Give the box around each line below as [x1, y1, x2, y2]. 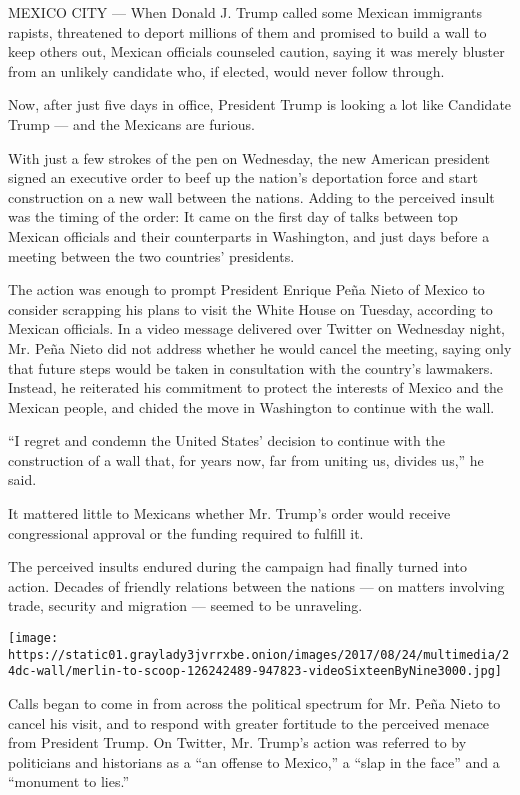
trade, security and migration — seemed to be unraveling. [8, 595, 363, 616]
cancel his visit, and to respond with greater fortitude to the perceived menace [8, 712, 490, 733]
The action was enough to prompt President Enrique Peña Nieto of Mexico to [8, 279, 485, 300]
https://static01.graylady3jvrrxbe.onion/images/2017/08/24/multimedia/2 [8, 647, 510, 662]
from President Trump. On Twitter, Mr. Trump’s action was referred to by [8, 732, 467, 753]
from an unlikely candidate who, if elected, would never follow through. [8, 60, 445, 81]
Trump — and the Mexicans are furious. [8, 113, 255, 134]
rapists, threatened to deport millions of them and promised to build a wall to [8, 21, 487, 42]
